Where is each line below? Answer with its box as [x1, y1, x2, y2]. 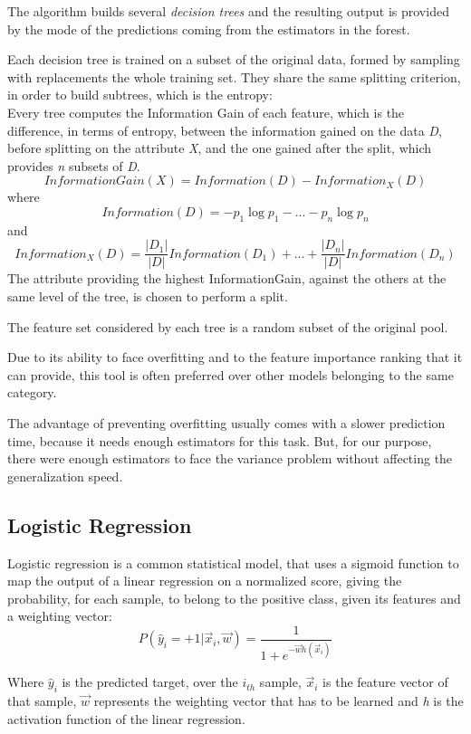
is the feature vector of [322, 672, 448, 691]
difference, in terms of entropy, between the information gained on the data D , [7, 120, 442, 139]
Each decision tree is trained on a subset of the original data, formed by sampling [7, 50, 460, 69]
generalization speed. [7, 466, 123, 485]
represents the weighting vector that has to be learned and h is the [93, 691, 464, 710]
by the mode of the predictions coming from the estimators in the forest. [7, 19, 410, 38]
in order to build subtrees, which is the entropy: [7, 85, 273, 104]
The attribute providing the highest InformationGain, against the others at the [7, 269, 447, 288]
